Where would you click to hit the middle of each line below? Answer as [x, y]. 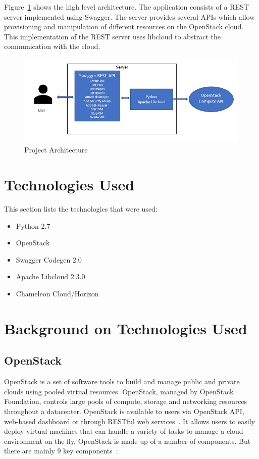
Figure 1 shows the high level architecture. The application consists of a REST [126, 7]
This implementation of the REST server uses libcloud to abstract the [113, 36]
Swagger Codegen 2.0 [49, 259]
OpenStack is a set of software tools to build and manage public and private [122, 381]
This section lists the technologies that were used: [81, 209]
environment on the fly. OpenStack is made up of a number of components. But [127, 441]
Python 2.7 [33, 225]
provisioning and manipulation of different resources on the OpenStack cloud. [124, 27]
